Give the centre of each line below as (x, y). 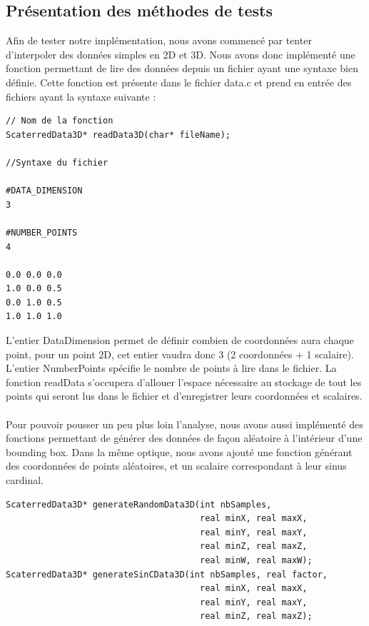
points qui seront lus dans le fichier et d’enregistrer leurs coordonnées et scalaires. (184, 396)
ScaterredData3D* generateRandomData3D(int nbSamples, (139, 504)
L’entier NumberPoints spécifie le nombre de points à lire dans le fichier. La (171, 368)
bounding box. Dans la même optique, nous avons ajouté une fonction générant (179, 451)
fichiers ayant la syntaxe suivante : (81, 96)
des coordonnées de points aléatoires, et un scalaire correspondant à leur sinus (176, 466)
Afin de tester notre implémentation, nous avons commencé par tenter (159, 40)
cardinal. (25, 480)
